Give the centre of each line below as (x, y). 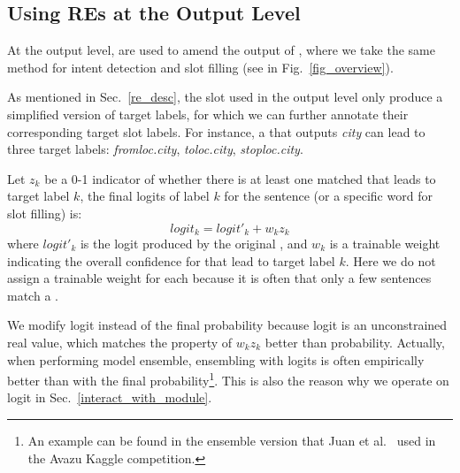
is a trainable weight (385, 243)
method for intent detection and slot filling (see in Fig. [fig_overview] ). (200, 67)
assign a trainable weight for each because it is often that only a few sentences (219, 278)
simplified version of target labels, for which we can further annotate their (208, 114)
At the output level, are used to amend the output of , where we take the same (221, 50)
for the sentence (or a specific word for (328, 196)
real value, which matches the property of (120, 342)
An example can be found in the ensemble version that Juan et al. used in (232, 440)
